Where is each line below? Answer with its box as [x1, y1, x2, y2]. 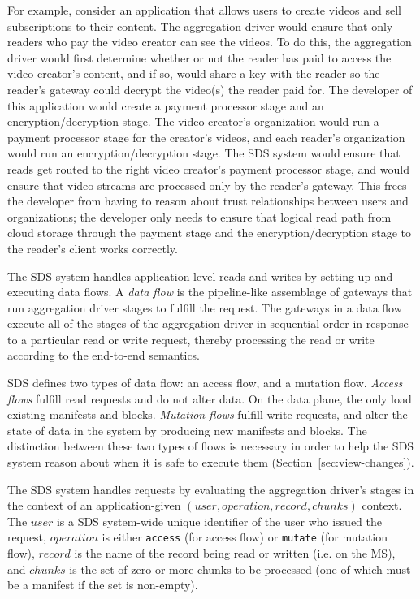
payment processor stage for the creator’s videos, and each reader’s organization [7, 128, 405, 145]
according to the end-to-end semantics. [7, 347, 201, 364]
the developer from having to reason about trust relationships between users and [7, 192, 409, 209]
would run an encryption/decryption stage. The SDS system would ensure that [7, 144, 401, 162]
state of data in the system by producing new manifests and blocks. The [7, 421, 367, 438]
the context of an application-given [7, 497, 181, 514]
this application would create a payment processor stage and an [7, 97, 324, 114]
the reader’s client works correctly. [7, 239, 178, 256]
